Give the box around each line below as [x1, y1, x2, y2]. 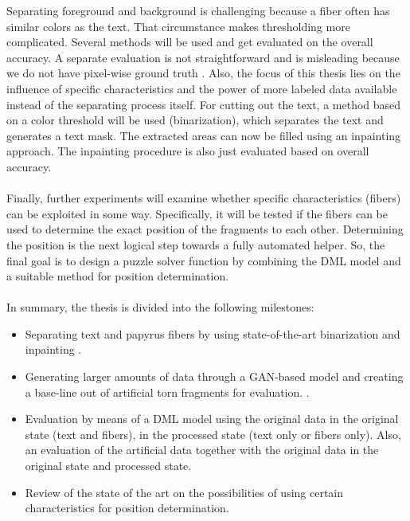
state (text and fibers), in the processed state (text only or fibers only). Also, [25, 425, 401, 442]
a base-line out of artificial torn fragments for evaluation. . [25, 383, 310, 400]
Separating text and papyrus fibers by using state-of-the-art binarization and [25, 325, 400, 342]
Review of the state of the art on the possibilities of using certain [25, 484, 344, 500]
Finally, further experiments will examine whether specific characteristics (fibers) [6, 190, 401, 206]
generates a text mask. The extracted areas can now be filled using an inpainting [6, 127, 401, 143]
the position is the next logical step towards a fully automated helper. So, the [6, 236, 385, 253]
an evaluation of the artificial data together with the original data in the [25, 441, 379, 458]
